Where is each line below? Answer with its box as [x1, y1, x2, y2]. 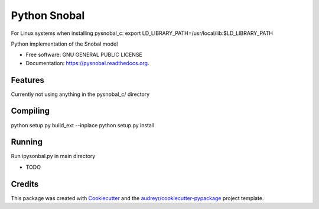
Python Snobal [11, 9, 85, 22]
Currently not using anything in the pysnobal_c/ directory [11, 91, 150, 98]
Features [11, 75, 44, 85]
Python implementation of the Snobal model [11, 40, 118, 47]
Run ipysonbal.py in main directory [11, 153, 96, 160]
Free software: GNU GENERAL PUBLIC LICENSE [25, 51, 143, 59]
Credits [11, 179, 39, 189]
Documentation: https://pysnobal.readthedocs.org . [25, 59, 149, 66]
